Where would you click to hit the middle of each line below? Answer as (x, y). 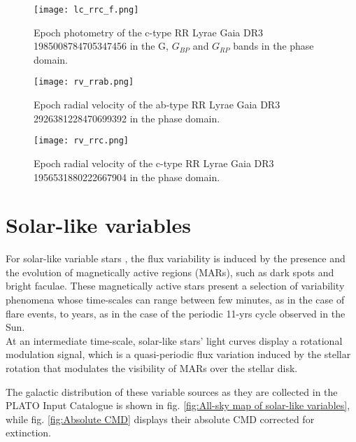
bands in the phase (273, 46)
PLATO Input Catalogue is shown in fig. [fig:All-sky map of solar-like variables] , (178, 405)
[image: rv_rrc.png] (81, 141)
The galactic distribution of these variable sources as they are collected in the (172, 391)
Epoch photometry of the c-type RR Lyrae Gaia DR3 (149, 32)
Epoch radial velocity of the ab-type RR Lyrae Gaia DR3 (157, 105)
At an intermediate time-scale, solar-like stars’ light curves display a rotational (174, 340)
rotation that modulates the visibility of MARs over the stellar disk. (152, 368)
